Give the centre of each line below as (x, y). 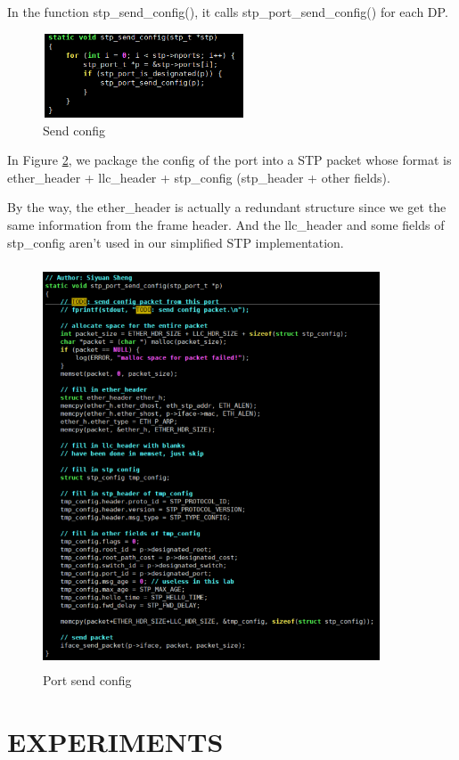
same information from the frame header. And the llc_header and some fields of (226, 225)
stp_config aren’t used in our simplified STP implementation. (176, 242)
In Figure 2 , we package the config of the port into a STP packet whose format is (229, 160)
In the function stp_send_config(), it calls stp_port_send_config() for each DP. (228, 12)
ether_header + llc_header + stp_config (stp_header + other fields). (199, 177)
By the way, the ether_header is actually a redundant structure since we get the (227, 207)
